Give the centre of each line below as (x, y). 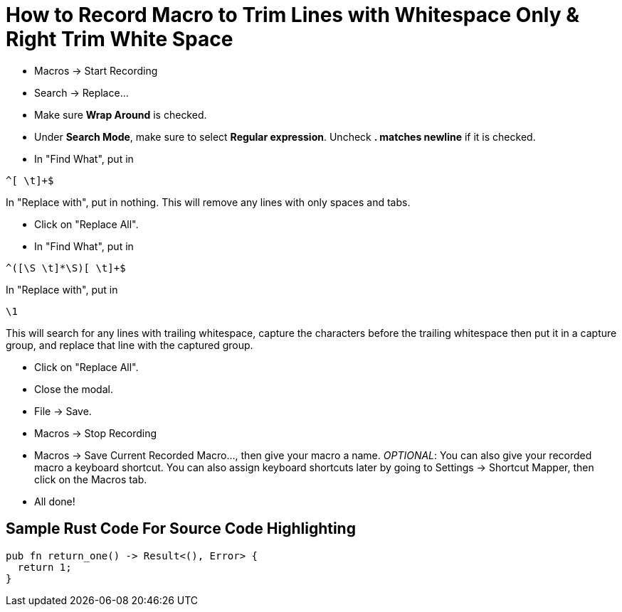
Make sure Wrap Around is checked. (121, 114)
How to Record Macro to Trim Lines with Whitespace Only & (292, 15)
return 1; (44, 567)
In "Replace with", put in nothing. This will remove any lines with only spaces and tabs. (208, 202)
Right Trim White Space (120, 39)
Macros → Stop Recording (96, 433)
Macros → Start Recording (96, 70)
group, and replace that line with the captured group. (130, 345)
